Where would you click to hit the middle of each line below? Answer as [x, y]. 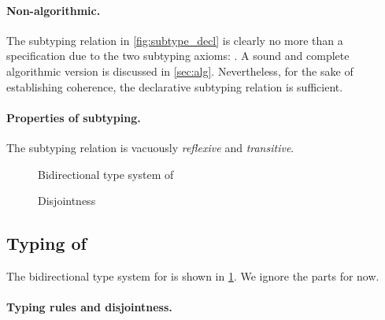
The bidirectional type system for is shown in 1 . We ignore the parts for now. [193, 275]
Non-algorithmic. [54, 10]
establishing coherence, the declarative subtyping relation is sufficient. [175, 86]
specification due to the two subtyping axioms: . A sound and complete [178, 56]
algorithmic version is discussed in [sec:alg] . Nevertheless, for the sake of [180, 71]
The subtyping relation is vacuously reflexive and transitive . [150, 147]
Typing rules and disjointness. [89, 307]
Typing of [46, 243]
